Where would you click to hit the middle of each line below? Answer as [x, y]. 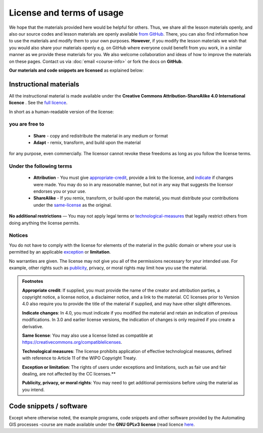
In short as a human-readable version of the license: [61, 112]
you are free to [27, 124]
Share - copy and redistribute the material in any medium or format [101, 136]
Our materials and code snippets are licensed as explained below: [76, 70]
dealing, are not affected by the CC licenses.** [69, 374]
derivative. [33, 326]
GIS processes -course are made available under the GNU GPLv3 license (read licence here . [102, 425]
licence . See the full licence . [38, 103]
